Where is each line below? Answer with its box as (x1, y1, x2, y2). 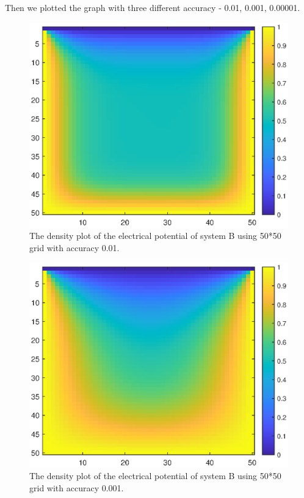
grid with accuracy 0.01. (29, 241, 120, 254)
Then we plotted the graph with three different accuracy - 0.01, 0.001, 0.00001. (5, 1, 300, 13)
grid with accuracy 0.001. (29, 482, 124, 494)
